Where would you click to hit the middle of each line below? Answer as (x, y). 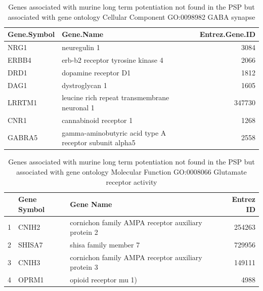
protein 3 (84, 267)
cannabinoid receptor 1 (97, 120)
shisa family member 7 (105, 245)
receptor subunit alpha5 (99, 142)
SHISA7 (31, 245)
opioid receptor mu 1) (104, 280)
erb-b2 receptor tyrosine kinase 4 (113, 59)
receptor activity (131, 181)
